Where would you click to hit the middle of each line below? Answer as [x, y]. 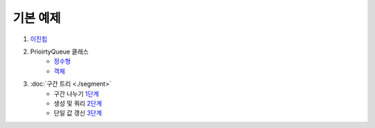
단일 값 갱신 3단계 [78, 113]
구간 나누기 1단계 [76, 93]
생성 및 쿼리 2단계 [78, 103]
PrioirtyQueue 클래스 [59, 51]
